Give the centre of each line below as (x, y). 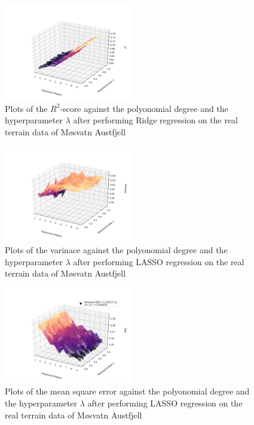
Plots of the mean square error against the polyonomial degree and (127, 391)
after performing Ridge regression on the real (156, 120)
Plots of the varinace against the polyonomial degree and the (116, 249)
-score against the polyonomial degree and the (144, 108)
